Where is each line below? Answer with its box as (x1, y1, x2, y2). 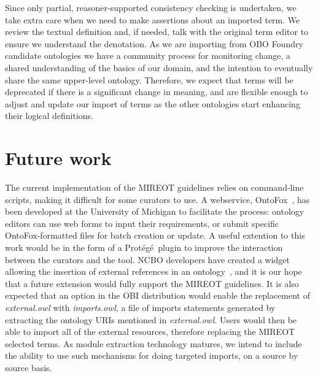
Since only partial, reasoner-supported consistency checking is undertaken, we (5, 1, 297, 13)
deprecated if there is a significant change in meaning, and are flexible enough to (5, 85, 308, 98)
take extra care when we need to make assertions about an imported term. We (5, 13, 300, 26)
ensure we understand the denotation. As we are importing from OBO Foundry (5, 37, 303, 50)
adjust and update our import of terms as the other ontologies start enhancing (5, 97, 300, 110)
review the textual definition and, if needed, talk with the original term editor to (5, 25, 309, 38)
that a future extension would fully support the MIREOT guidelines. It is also (5, 277, 299, 290)
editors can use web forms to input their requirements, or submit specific (5, 217, 279, 229)
